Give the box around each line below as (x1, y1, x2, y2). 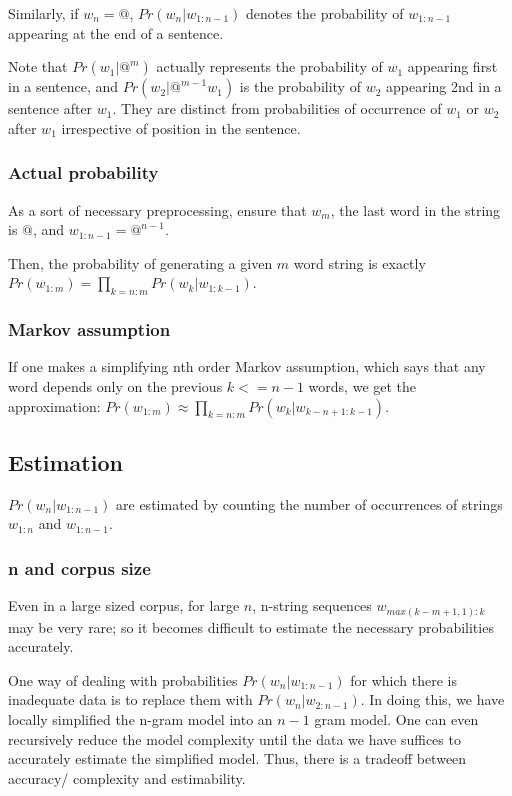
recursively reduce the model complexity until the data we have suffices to (8, 728, 461, 749)
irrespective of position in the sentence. (61, 117, 301, 138)
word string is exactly (293, 252, 426, 273)
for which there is (350, 669, 457, 690)
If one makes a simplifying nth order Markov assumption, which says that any (8, 356, 486, 377)
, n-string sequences (252, 595, 372, 616)
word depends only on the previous (8, 375, 223, 396)
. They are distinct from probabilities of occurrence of (112, 98, 442, 119)
